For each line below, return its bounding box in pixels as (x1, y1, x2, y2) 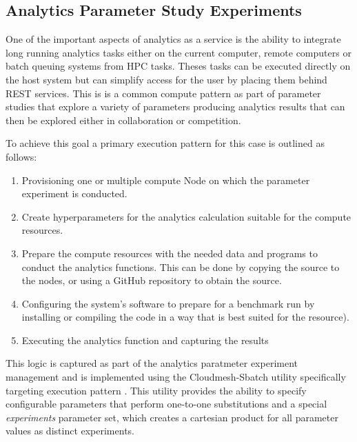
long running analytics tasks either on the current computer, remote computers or (6, 45, 351, 59)
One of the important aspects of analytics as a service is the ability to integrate (6, 32, 341, 46)
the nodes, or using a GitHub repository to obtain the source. (21, 273, 282, 288)
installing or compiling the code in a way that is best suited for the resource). (21, 310, 349, 324)
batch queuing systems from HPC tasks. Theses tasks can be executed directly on (6, 59, 351, 73)
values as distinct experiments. (6, 423, 134, 438)
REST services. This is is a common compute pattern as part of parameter (6, 86, 321, 100)
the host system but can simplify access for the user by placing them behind (6, 72, 327, 86)
